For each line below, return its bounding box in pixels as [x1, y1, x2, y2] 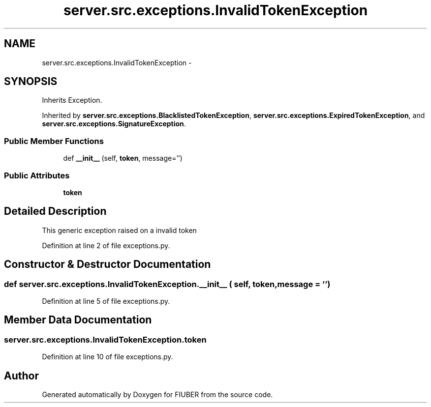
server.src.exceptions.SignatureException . [42, 119, 186, 128]
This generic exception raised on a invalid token [42, 226, 197, 234]
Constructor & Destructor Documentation [4, 258, 211, 271]
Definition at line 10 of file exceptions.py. [42, 352, 173, 361]
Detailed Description [4, 205, 107, 218]
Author [4, 369, 39, 382]
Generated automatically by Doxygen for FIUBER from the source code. [42, 390, 273, 399]
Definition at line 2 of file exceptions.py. [42, 241, 170, 250]
